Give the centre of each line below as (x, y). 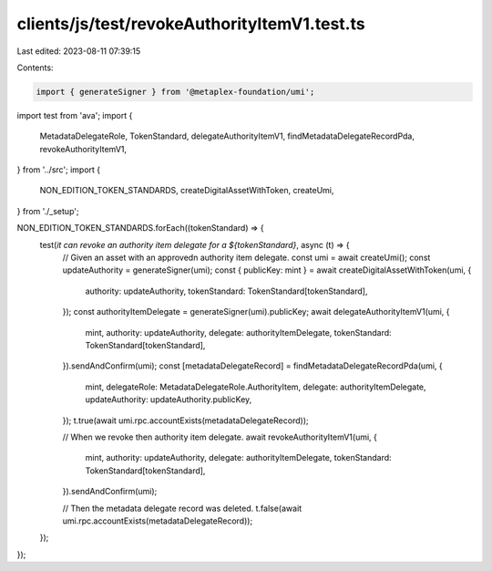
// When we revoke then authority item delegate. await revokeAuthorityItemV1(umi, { (220, 437)
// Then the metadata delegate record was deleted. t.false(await (182, 508)
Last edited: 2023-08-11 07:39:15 (79, 51)
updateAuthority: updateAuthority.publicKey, (169, 400)
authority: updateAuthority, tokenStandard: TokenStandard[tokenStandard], (226, 291)
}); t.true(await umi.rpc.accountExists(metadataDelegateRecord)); (185, 420)
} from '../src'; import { (59, 170)
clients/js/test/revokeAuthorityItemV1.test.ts (191, 24)
